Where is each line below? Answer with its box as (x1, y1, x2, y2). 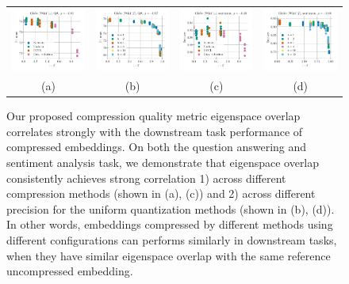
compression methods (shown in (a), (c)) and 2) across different (6, 185, 316, 202)
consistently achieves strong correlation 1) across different (6, 169, 286, 186)
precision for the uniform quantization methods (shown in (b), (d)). (6, 200, 335, 217)
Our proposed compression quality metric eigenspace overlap (6, 108, 301, 124)
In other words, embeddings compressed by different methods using (6, 216, 333, 233)
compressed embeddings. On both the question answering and (6, 138, 307, 155)
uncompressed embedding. (6, 263, 133, 279)
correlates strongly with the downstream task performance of (6, 123, 303, 139)
